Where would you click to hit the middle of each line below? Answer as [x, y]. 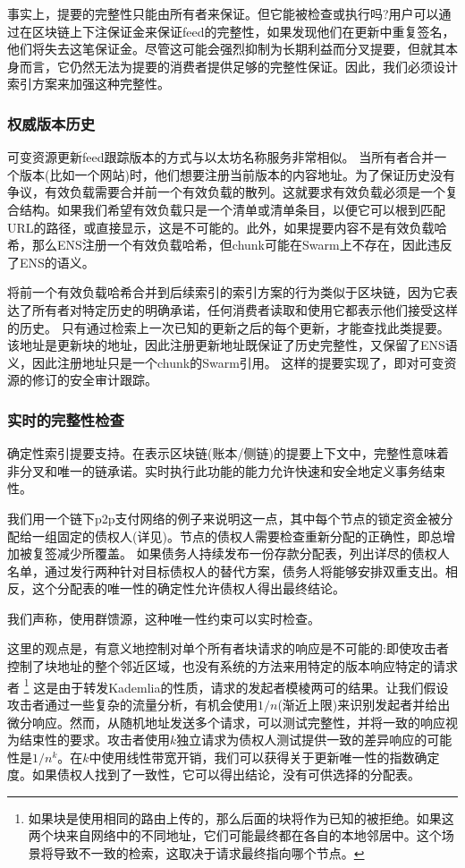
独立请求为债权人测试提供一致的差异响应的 [302, 740]
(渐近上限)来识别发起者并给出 [364, 704]
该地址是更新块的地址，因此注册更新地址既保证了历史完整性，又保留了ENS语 [232, 345]
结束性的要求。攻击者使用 [94, 740]
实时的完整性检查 [66, 419]
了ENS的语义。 [51, 262]
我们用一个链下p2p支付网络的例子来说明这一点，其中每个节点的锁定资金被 [224, 518]
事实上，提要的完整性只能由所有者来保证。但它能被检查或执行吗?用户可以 [223, 13]
